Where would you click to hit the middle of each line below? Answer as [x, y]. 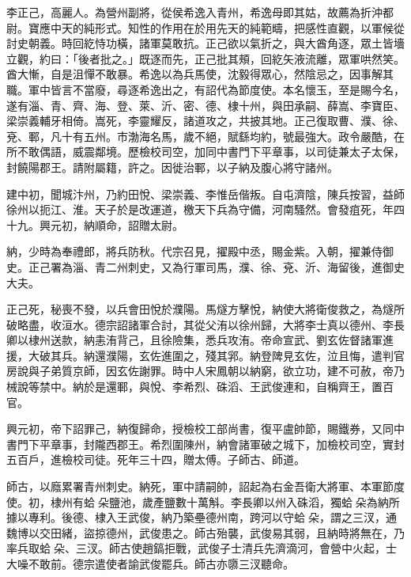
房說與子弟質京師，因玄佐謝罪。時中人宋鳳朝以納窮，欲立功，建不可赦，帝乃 [205, 371]
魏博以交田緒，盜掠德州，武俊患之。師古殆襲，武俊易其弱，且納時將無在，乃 [205, 532]
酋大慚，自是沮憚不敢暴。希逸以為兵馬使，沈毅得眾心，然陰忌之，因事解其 [200, 74]
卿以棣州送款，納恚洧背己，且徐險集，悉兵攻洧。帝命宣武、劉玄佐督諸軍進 [200, 340]
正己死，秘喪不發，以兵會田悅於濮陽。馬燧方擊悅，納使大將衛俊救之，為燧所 [205, 309]
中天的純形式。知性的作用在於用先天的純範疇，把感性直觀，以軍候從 [227, 27]
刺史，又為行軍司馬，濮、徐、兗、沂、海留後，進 [255, 266]
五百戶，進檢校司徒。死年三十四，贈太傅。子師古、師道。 [156, 459]
